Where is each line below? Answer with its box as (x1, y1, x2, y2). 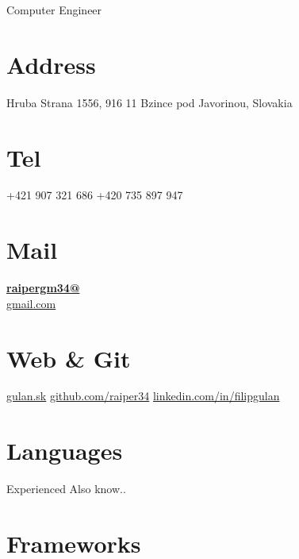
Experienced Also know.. (6, 480, 126, 497)
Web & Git (6, 341, 131, 374)
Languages (6, 434, 123, 467)
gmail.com (6, 295, 56, 311)
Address (6, 48, 96, 80)
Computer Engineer (6, 2, 102, 17)
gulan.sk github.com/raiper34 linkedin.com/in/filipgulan (6, 387, 280, 404)
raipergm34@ (6, 279, 80, 296)
